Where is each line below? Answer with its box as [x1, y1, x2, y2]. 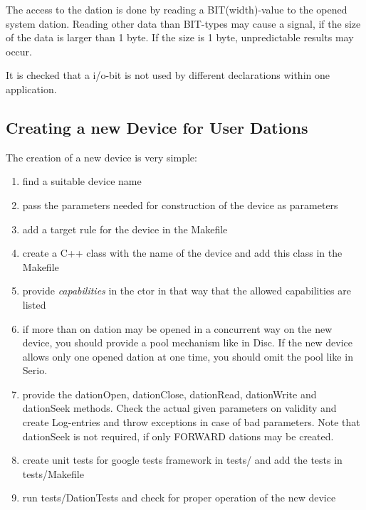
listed [22, 297, 46, 312]
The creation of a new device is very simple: [6, 149, 197, 164]
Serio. [22, 363, 48, 378]
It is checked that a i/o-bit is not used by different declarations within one [6, 68, 330, 83]
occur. [6, 43, 32, 58]
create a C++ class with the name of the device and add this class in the [22, 245, 343, 260]
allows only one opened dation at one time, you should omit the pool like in [22, 349, 353, 363]
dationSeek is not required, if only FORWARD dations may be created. [22, 428, 334, 443]
